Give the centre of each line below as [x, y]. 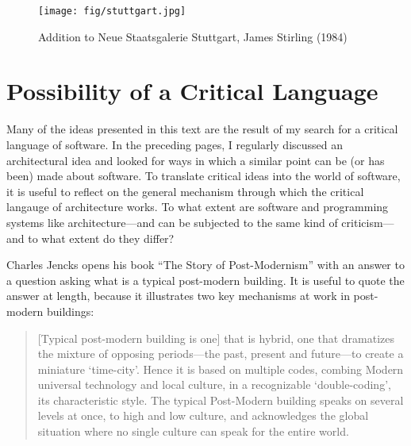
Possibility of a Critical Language [192, 91]
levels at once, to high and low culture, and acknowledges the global [203, 415]
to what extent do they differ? [101, 238]
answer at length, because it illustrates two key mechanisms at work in [178, 296]
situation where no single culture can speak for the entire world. [193, 431]
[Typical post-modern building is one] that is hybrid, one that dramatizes [216, 338]
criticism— [368, 222]
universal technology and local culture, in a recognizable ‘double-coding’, [214, 384]
